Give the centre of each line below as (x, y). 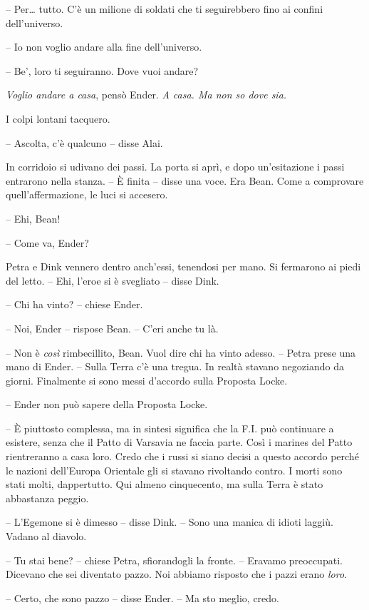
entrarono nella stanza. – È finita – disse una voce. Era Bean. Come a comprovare (185, 180)
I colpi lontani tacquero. (58, 118)
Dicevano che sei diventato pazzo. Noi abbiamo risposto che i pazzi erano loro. (177, 574)
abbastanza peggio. (47, 498)
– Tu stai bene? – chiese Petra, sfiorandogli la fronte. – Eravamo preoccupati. (174, 560)
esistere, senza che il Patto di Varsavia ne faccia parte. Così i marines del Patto (179, 442)
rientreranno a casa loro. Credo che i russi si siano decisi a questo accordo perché (182, 456)
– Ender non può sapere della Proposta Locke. (107, 404)
